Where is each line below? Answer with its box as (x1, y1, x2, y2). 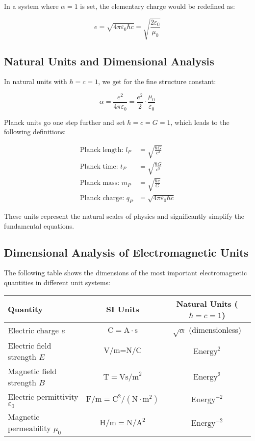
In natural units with (4, 76, 67, 87)
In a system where (4, 1, 59, 11)
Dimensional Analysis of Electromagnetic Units (4, 244, 249, 260)
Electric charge (8, 324, 59, 336)
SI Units (106, 303, 139, 315)
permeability (8, 422, 51, 434)
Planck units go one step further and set (4, 117, 125, 127)
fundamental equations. (4, 220, 74, 231)
